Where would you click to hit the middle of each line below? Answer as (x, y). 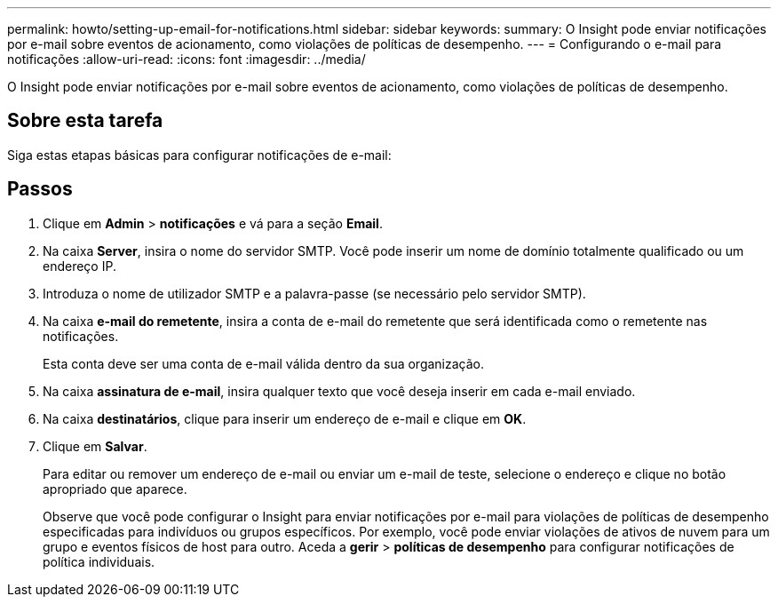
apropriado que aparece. (115, 489)
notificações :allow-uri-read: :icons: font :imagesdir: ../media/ (187, 59)
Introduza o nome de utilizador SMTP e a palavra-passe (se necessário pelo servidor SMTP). (314, 293)
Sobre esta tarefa (85, 121)
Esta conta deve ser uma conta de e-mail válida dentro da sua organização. (264, 363)
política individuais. (99, 561)
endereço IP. (79, 266)
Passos (40, 189)
